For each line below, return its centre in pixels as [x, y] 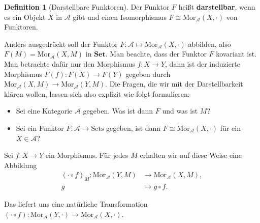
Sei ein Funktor [40, 128]
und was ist [180, 111]
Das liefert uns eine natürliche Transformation [76, 204]
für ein [230, 128]
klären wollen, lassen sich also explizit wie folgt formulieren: [97, 93]
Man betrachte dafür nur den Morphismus [70, 63]
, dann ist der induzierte [203, 63]
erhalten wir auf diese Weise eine [191, 155]
